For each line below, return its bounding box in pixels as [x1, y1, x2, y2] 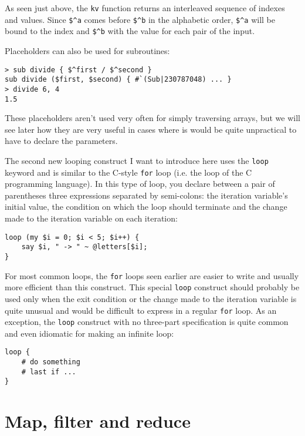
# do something [21, 358, 80, 367]
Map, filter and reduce [5, 409, 191, 433]
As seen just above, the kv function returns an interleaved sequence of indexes [5, 2, 285, 14]
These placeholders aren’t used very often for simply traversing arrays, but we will [5, 112, 300, 124]
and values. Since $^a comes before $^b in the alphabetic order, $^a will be [5, 13, 276, 25]
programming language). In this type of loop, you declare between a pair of [5, 177, 275, 190]
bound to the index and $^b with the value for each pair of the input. [5, 25, 255, 37]
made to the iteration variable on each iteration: [5, 212, 178, 224]
